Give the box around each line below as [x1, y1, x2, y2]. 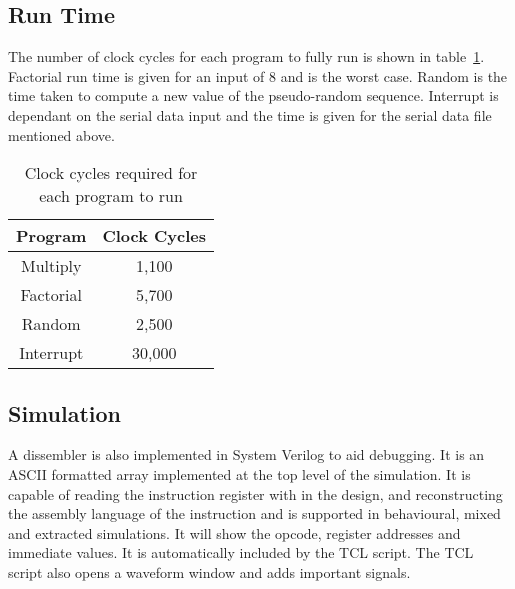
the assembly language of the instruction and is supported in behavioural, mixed [8, 503, 501, 524]
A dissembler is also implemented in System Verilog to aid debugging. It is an [8, 444, 485, 465]
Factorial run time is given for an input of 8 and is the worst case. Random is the [8, 65, 508, 86]
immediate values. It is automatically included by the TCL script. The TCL [8, 542, 474, 563]
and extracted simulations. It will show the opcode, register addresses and [8, 522, 461, 543]
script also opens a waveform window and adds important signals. [8, 561, 411, 582]
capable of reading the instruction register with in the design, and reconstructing [8, 483, 503, 504]
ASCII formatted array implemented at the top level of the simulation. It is [8, 463, 471, 484]
